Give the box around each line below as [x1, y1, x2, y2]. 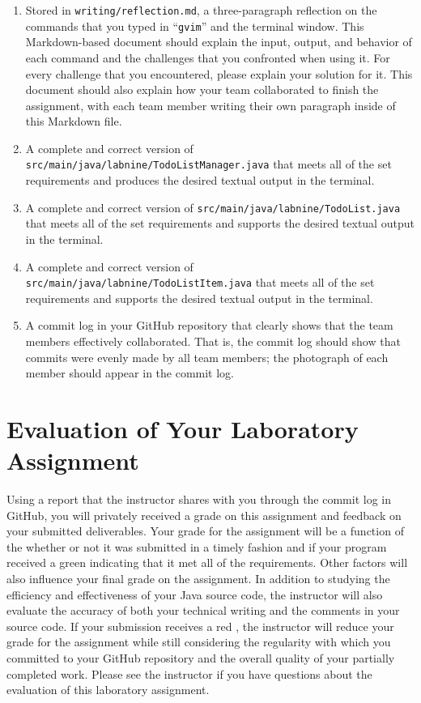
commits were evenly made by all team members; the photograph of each [25, 348, 389, 365]
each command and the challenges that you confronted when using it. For [25, 49, 390, 66]
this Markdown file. [25, 113, 122, 130]
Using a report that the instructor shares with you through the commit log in [6, 491, 392, 508]
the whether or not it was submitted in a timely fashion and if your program [6, 538, 387, 555]
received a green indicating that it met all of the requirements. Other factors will [6, 554, 408, 571]
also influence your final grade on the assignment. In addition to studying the [6, 570, 390, 587]
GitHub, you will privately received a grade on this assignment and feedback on [6, 506, 402, 523]
